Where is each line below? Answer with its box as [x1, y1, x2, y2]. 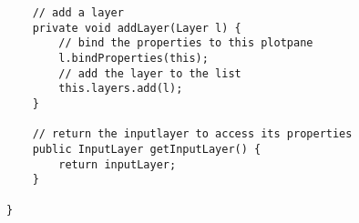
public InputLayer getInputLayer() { [32, 142, 262, 156]
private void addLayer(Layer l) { [32, 21, 241, 35]
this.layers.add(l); [58, 82, 183, 96]
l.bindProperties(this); [58, 51, 209, 65]
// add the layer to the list [58, 66, 241, 80]
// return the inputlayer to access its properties [32, 127, 353, 141]
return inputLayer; [58, 157, 177, 171]
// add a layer [32, 6, 124, 19]
